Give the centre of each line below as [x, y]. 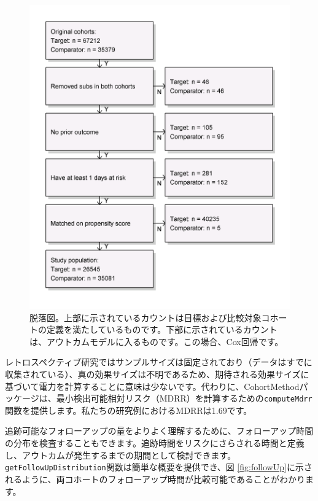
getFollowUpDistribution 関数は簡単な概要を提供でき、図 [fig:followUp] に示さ [159, 467]
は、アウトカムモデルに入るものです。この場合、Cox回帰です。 [157, 341]
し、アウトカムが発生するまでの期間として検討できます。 [121, 455]
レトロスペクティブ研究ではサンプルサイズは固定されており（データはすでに [159, 362]
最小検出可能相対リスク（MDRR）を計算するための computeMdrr [184, 398]
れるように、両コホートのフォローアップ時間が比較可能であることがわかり [155, 479]
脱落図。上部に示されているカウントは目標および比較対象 [145, 317]
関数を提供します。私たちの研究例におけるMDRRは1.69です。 [129, 410]
